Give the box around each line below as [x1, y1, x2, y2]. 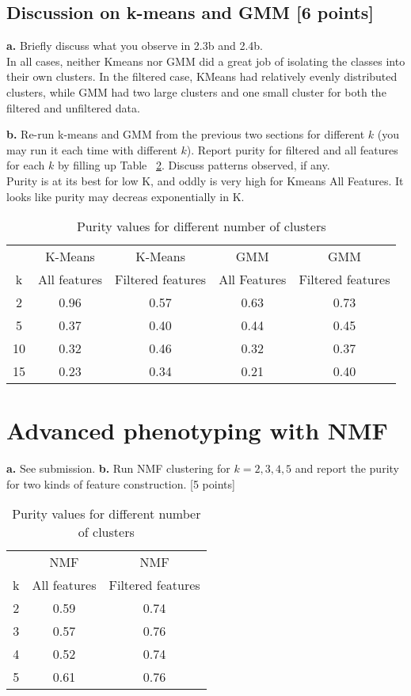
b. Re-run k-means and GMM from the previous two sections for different [6, 126, 365, 143]
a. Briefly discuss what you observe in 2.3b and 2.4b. [6, 37, 263, 54]
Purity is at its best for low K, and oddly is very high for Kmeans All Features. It [6, 172, 404, 188]
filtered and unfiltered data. [6, 99, 140, 116]
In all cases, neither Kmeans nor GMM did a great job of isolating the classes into [6, 52, 405, 69]
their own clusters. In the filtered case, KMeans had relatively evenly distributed [6, 68, 398, 85]
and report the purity [295, 460, 399, 477]
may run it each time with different [6, 141, 177, 158]
